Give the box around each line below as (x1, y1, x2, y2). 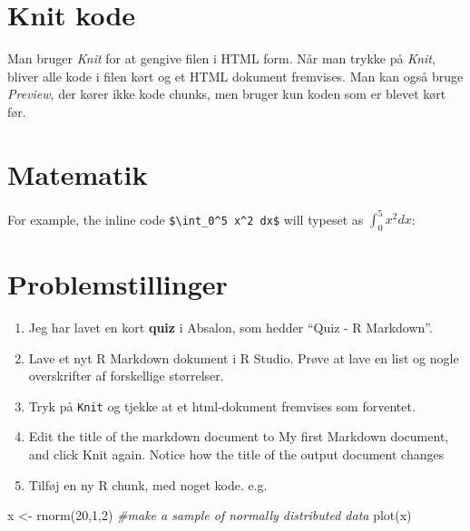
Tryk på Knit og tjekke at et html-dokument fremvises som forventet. (28, 396, 416, 415)
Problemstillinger (7, 265, 228, 303)
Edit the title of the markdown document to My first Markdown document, (28, 427, 449, 446)
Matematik (7, 155, 148, 192)
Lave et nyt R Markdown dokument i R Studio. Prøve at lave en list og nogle (28, 348, 459, 367)
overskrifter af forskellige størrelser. (28, 366, 224, 385)
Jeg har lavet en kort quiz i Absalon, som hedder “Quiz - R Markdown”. (28, 318, 433, 337)
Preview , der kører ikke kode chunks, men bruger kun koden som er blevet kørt (7, 84, 446, 103)
